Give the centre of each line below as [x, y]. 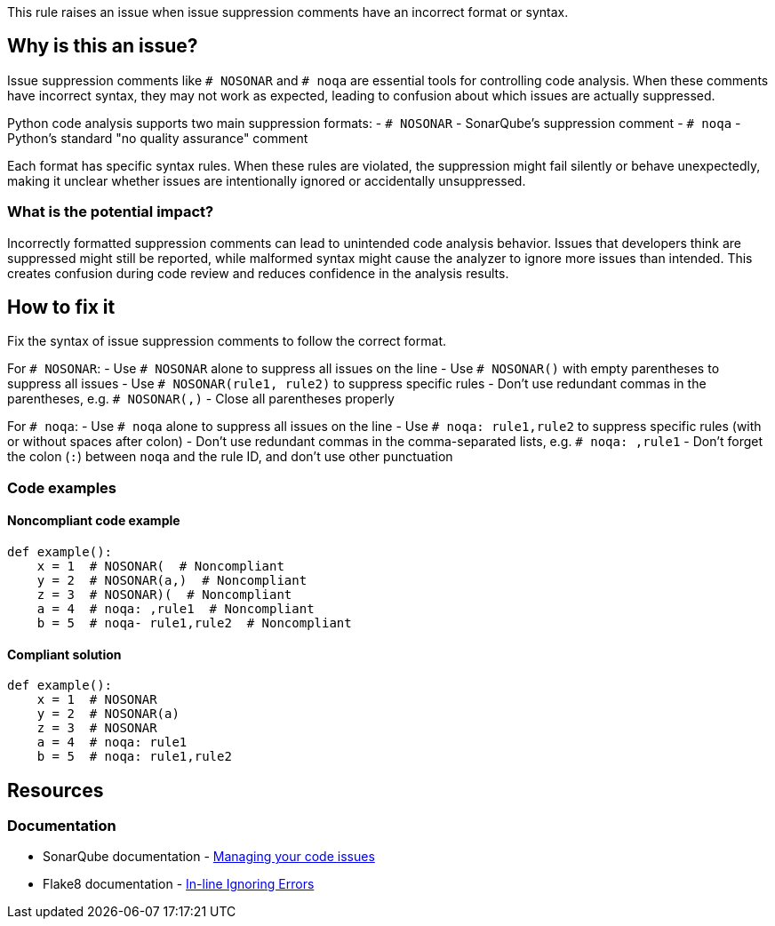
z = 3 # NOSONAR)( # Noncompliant [164, 595]
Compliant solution [64, 654]
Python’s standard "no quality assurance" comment [158, 138]
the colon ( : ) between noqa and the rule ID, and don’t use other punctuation [230, 457]
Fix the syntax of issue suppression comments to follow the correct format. [227, 341]
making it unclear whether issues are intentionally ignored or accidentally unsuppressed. [267, 180]
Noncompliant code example [94, 521]
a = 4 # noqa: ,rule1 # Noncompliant [176, 609]
